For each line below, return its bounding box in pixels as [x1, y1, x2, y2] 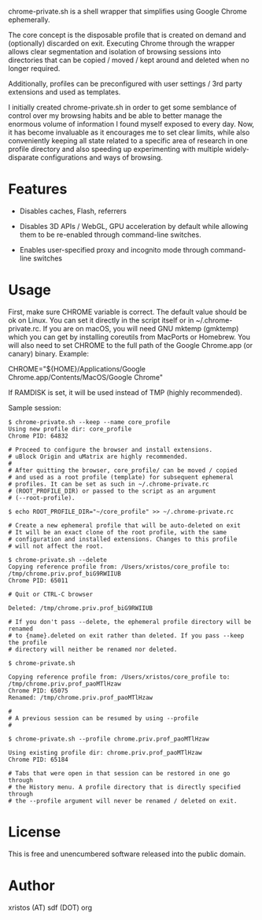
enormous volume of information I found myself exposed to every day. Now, [8, 120, 254, 128]
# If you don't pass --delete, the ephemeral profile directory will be [8, 618, 252, 626]
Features [8, 180, 68, 198]
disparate [8, 153, 39, 162]
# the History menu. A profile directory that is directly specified [8, 783, 242, 791]
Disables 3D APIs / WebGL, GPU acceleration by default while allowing [19, 221, 249, 231]
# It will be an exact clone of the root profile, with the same [8, 528, 227, 536]
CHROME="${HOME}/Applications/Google [8, 364, 146, 373]
